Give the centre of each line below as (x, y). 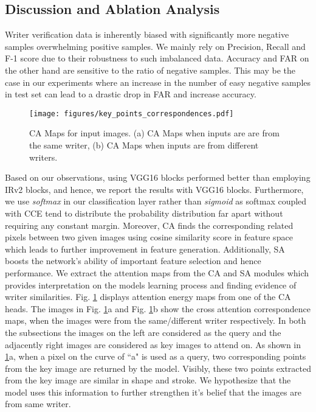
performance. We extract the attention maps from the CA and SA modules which (157, 272)
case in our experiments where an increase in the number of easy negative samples (158, 82)
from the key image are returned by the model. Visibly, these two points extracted (158, 368)
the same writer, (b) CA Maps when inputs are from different (144, 145)
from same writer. (38, 404)
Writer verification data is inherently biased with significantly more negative (147, 34)
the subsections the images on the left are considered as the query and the (143, 332)
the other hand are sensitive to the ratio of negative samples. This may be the (150, 70)
